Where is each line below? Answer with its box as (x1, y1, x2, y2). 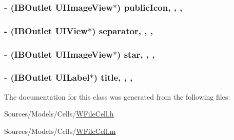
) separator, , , (92, 24, 153, 37)
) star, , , (117, 48, 155, 60)
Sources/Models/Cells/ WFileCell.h (4, 108, 114, 119)
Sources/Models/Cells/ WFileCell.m (4, 125, 116, 136)
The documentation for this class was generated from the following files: (4, 91, 230, 102)
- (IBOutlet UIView (4, 24, 88, 37)
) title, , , (93, 71, 133, 84)
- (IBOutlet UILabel (4, 71, 90, 84)
